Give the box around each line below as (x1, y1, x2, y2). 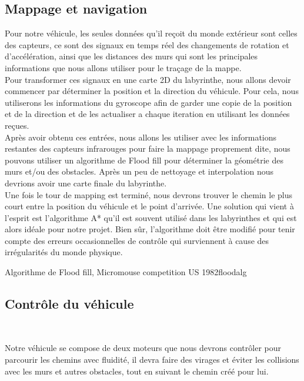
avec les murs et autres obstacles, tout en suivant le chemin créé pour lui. (5, 365, 269, 377)
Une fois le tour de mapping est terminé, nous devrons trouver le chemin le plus (5, 188, 293, 200)
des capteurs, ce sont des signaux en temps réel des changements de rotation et (5, 38, 289, 51)
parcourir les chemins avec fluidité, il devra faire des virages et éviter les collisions (5, 353, 299, 366)
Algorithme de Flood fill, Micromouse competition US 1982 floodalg (5, 266, 247, 278)
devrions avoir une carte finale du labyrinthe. (5, 176, 167, 189)
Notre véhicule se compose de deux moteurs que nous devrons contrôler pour (5, 342, 281, 354)
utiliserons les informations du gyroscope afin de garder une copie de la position (5, 96, 292, 108)
